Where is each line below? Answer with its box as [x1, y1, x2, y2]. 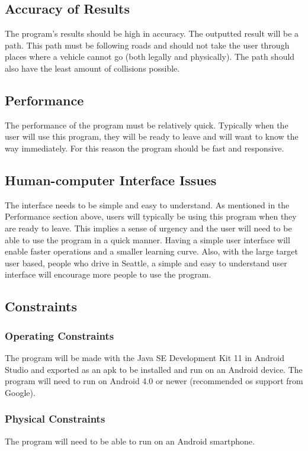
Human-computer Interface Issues [5, 170, 217, 189]
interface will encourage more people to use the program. [5, 268, 211, 281]
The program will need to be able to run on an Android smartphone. [5, 434, 255, 447]
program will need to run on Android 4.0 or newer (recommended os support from [5, 375, 303, 387]
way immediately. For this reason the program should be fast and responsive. [5, 141, 284, 154]
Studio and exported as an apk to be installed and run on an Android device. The [5, 363, 303, 375]
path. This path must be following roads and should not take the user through [5, 38, 290, 51]
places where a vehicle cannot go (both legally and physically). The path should [5, 50, 295, 63]
